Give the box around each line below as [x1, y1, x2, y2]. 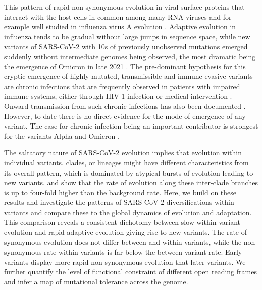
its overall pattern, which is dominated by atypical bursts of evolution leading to [4, 167, 253, 178]
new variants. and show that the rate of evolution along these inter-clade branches [4, 177, 258, 188]
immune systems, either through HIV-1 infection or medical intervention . [4, 91, 232, 101]
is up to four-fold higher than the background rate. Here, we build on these [4, 187, 237, 197]
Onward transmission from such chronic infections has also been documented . [4, 100, 246, 111]
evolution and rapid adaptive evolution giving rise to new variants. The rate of [4, 227, 247, 237]
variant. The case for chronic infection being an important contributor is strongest [4, 120, 258, 131]
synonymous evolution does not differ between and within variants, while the [4, 236, 242, 247]
